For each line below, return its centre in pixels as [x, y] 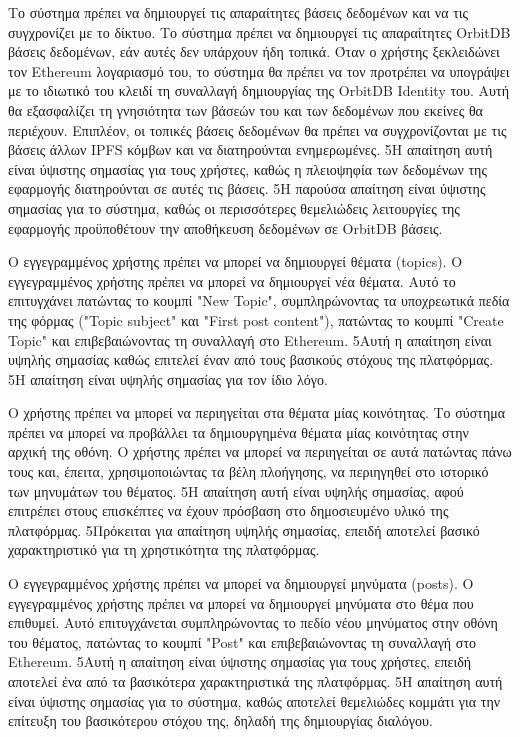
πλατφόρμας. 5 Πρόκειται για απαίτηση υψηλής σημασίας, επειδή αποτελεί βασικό [244, 529]
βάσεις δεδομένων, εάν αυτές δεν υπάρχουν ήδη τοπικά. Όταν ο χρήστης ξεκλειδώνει [254, 51]
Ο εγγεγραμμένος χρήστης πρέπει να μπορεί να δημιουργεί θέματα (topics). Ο [235, 261]
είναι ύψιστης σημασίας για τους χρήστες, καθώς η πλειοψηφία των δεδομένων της [247, 168]
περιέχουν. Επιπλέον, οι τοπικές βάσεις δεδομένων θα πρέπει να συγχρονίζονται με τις [257, 129]
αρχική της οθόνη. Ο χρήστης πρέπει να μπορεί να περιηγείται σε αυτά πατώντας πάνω [260, 451]
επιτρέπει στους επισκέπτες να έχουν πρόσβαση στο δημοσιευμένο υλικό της [228, 510]
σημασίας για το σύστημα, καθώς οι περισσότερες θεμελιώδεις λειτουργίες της [234, 207]
